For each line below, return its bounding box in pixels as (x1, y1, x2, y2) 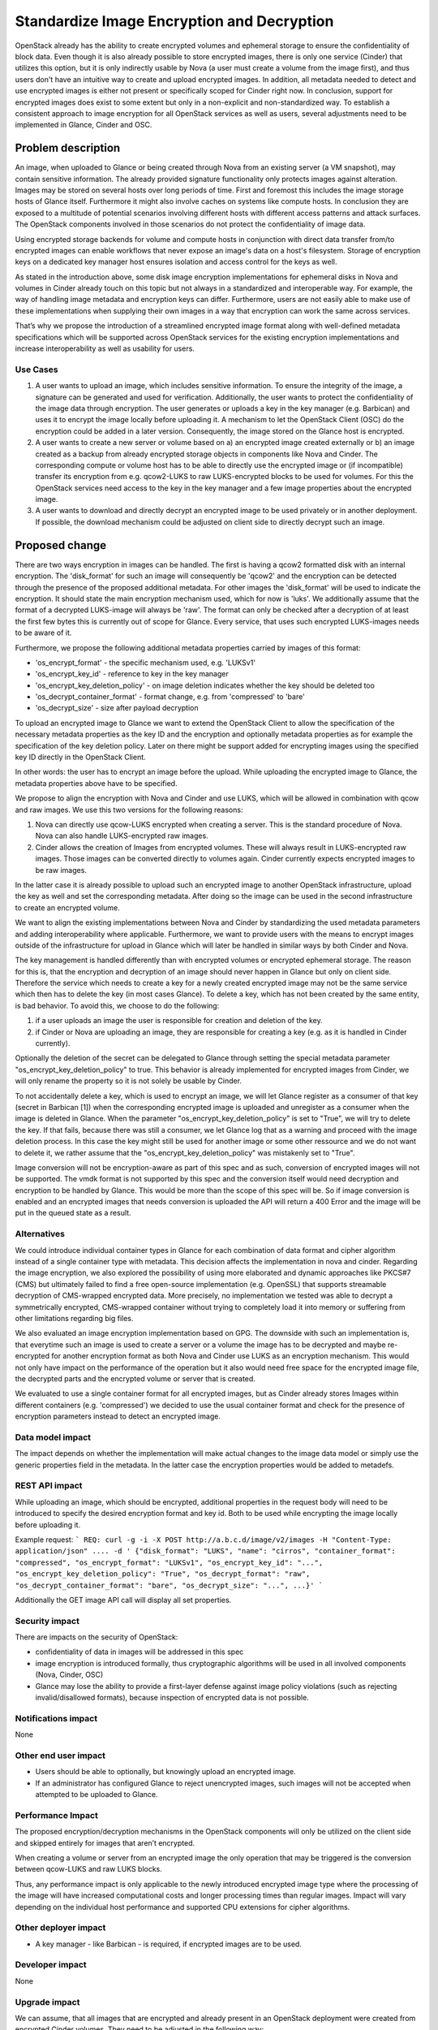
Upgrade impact (15, 1996, 80, 2007)
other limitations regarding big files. (15, 1313, 134, 1323)
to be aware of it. (15, 628, 72, 637)
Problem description (15, 141, 121, 155)
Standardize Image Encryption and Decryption (15, 12, 334, 30)
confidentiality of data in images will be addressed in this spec (35, 1647, 244, 1656)
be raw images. (35, 865, 87, 875)
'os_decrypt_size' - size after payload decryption (35, 703, 199, 713)
